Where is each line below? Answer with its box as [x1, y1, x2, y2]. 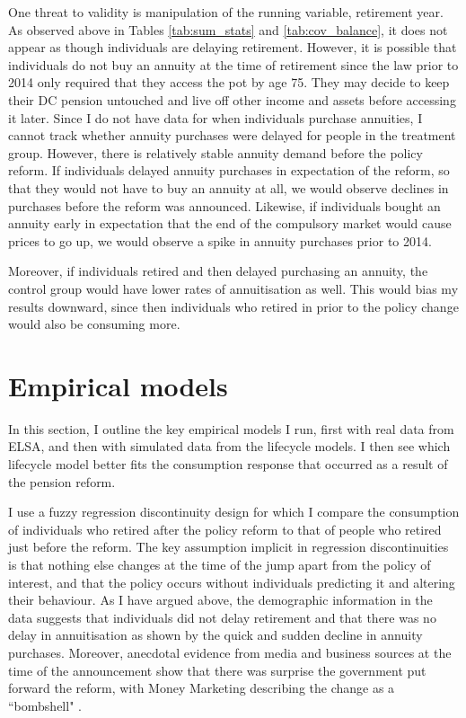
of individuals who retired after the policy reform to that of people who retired [8, 519, 442, 538]
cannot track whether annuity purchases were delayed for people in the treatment [8, 126, 456, 145]
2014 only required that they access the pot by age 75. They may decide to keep [8, 73, 450, 92]
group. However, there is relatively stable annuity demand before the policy [8, 143, 423, 162]
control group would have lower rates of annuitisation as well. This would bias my [8, 279, 459, 297]
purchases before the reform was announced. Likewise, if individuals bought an [8, 196, 441, 215]
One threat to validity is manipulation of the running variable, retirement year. [8, 3, 444, 21]
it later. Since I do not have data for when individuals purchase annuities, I [8, 108, 423, 127]
